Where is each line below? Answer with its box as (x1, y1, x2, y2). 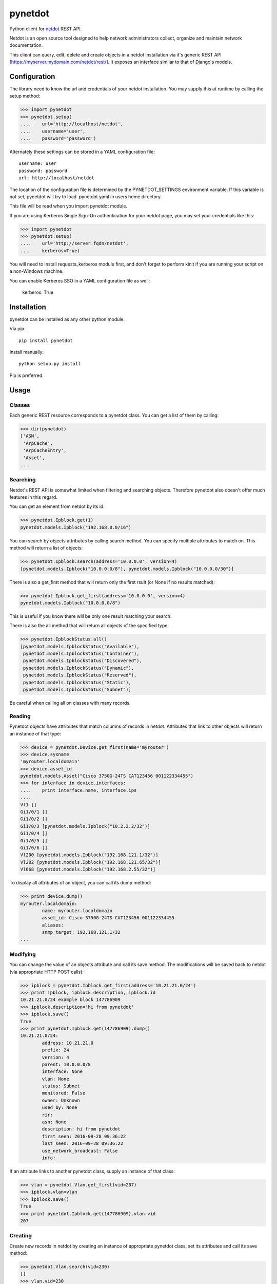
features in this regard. (9, 494, 57, 500)
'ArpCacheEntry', (23, 447, 67, 454)
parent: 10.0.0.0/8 (42, 1061, 91, 1067)
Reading (9, 712, 31, 720)
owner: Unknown (42, 1097, 81, 1103)
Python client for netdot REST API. (9, 26, 82, 32)
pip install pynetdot (18, 337, 73, 344)
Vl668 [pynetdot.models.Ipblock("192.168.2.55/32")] (20, 866, 156, 873)
